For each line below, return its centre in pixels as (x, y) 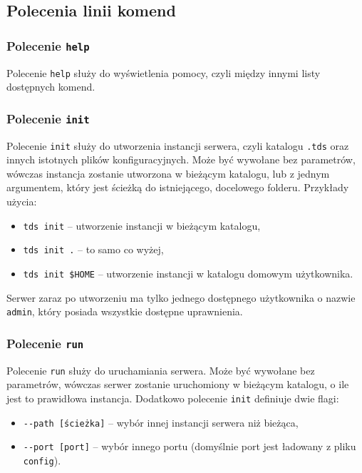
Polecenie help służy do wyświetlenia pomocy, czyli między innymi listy (164, 72)
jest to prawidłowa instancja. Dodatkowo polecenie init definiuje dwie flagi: (173, 398)
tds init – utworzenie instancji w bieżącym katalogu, (142, 225)
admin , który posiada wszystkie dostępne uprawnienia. (125, 311)
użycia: (22, 202)
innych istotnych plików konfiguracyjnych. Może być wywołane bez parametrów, (181, 159)
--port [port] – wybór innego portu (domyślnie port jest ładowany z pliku (190, 446)
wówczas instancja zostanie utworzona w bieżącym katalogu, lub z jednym (168, 173)
